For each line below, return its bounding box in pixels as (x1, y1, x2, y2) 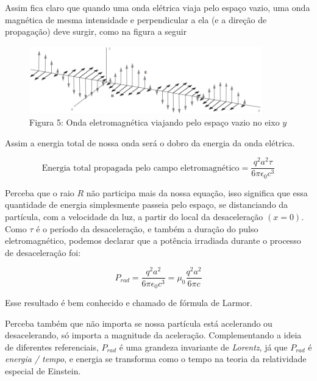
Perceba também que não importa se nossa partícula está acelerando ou (5, 316, 272, 329)
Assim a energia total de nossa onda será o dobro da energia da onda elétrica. (5, 136, 295, 149)
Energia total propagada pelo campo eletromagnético (41, 163, 240, 173)
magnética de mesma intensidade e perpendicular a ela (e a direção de (5, 13, 267, 26)
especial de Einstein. (5, 364, 81, 377)
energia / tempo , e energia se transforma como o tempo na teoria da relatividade (5, 352, 307, 365)
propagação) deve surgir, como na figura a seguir (5, 25, 187, 38)
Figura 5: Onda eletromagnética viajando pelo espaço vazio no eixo (29, 116, 280, 129)
